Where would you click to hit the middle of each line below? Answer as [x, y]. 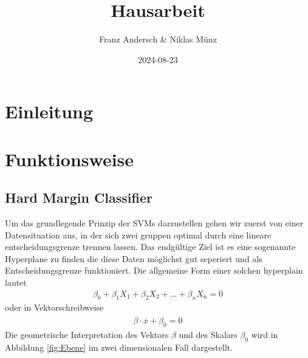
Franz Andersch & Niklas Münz [158, 39]
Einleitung [49, 111]
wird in [265, 335]
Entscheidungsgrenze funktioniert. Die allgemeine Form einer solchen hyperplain [154, 270]
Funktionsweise [70, 159]
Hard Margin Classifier [79, 198]
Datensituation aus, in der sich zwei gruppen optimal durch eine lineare [138, 235]
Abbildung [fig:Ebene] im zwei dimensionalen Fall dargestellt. [119, 347]
